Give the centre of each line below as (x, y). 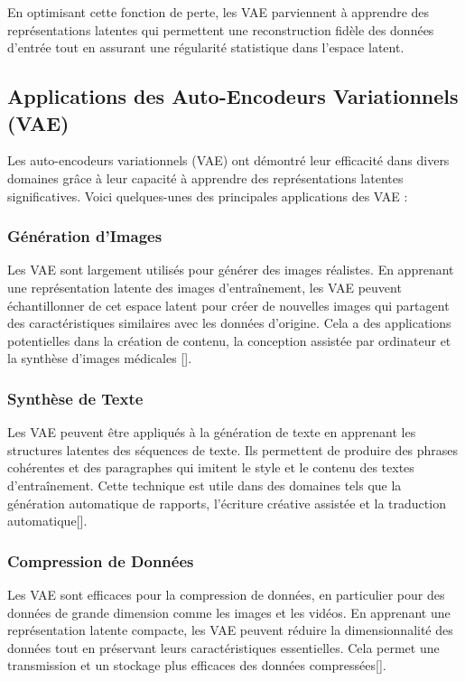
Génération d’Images (85, 236)
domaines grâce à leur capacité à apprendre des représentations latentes (205, 177)
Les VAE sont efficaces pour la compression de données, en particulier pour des (226, 594)
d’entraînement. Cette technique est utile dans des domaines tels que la (205, 485)
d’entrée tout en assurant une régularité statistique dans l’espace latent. (206, 47)
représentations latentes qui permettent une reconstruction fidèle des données (221, 29)
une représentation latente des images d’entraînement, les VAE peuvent (205, 287)
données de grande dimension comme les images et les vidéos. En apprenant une (229, 612)
